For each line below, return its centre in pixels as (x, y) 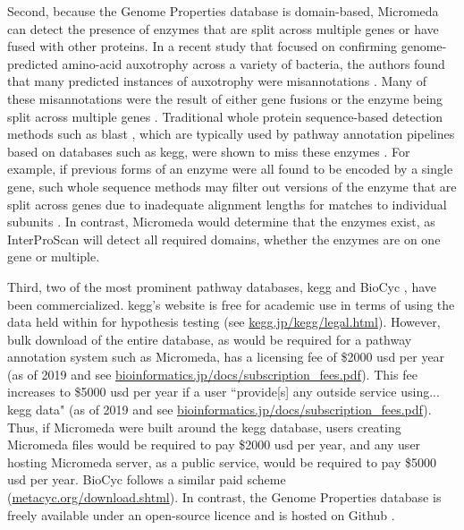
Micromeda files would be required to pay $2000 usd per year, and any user (214, 445)
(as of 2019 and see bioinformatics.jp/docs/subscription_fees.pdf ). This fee (212, 374)
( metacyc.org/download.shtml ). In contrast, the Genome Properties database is (224, 497)
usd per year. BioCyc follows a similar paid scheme (147, 479)
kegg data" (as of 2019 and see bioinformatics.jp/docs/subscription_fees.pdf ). (219, 410)
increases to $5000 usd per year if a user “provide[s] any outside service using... (224, 392)
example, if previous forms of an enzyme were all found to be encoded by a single (230, 169)
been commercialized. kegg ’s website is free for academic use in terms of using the (231, 304)
